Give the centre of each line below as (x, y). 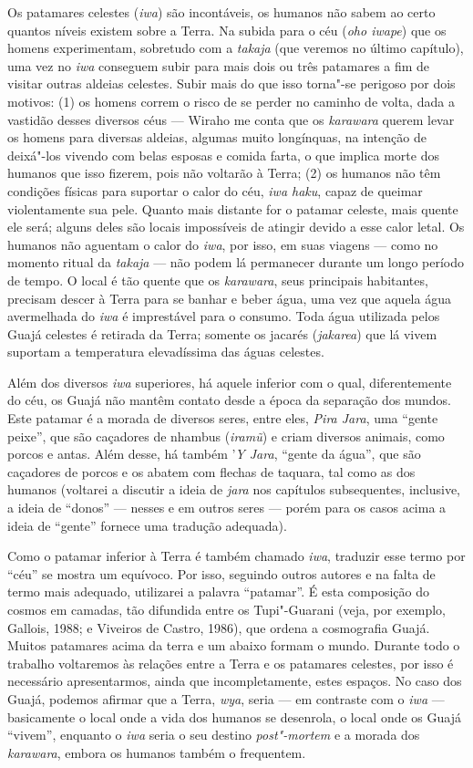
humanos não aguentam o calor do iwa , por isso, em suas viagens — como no (223, 244)
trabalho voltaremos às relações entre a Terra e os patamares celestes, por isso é (231, 663)
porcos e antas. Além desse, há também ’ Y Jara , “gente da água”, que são (214, 454)
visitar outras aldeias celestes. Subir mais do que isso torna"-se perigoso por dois (231, 83)
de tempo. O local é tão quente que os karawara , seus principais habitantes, (218, 280)
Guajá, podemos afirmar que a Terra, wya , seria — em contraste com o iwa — (226, 698)
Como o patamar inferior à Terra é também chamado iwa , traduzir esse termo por (236, 556)
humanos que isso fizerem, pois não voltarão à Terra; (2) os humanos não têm (224, 173)
